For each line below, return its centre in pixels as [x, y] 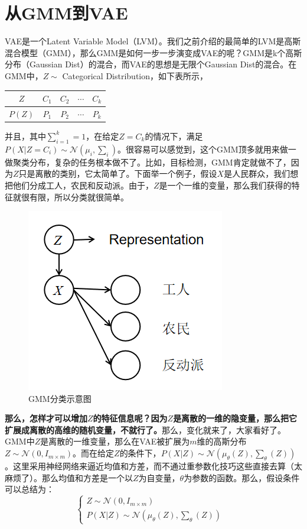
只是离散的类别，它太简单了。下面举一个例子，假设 [118, 173]
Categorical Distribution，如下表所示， [135, 75]
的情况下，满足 [174, 136]
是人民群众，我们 [257, 173]
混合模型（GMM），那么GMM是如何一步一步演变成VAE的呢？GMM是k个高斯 [153, 52]
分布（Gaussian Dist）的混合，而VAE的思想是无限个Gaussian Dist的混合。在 [151, 64]
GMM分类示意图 [60, 398]
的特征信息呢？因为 [130, 418]
